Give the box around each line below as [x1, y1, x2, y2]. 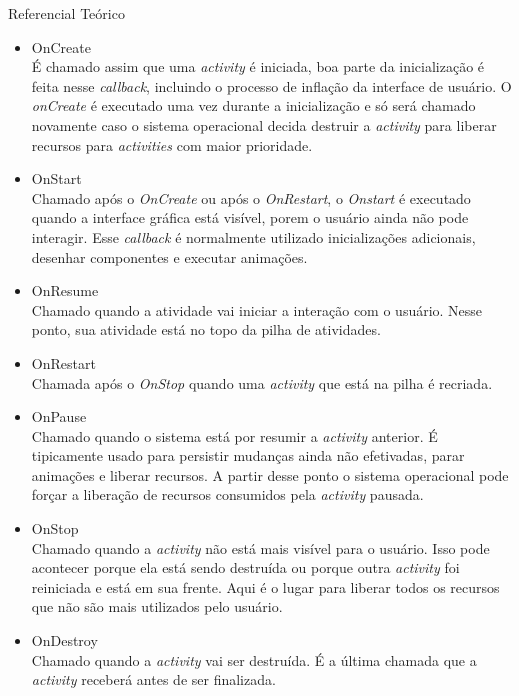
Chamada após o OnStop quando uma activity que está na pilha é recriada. [31, 372, 493, 393]
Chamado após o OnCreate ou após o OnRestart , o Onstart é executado [31, 187, 471, 208]
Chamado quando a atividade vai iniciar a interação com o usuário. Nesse [31, 299, 483, 320]
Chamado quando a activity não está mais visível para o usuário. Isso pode [31, 537, 490, 558]
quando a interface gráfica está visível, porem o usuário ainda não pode [31, 207, 469, 228]
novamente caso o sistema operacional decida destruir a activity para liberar [31, 114, 497, 135]
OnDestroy [31, 630, 98, 651]
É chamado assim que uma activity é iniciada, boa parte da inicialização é [31, 56, 485, 77]
